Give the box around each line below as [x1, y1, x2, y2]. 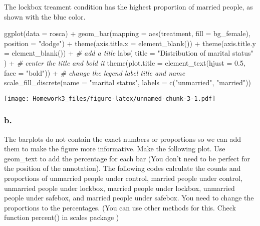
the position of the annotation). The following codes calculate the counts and [4, 163, 241, 173]
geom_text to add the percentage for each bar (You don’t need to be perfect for [4, 153, 250, 163]
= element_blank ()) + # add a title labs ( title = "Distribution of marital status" [4, 48, 253, 58]
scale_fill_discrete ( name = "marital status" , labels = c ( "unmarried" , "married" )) [4, 77, 251, 88]
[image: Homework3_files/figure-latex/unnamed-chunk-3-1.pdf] [4, 95, 216, 102]
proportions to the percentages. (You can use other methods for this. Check [4, 202, 236, 212]
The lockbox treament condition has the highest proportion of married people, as [4, 2, 253, 12]
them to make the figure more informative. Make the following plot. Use [4, 143, 225, 154]
